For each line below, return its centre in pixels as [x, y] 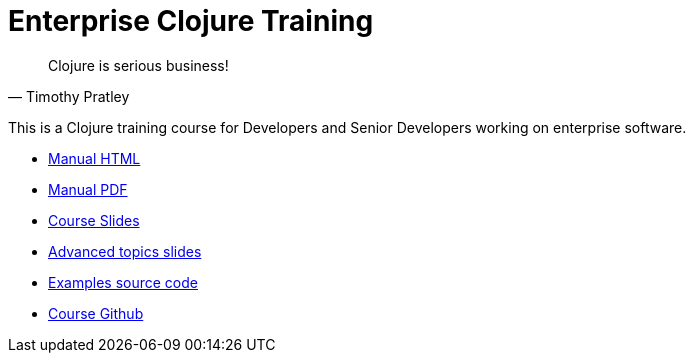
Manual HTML [94, 158]
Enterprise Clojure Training [191, 21]
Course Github [96, 313]
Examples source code [123, 282]
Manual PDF [88, 189]
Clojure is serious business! [138, 65]
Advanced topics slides [125, 251]
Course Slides [94, 220]
